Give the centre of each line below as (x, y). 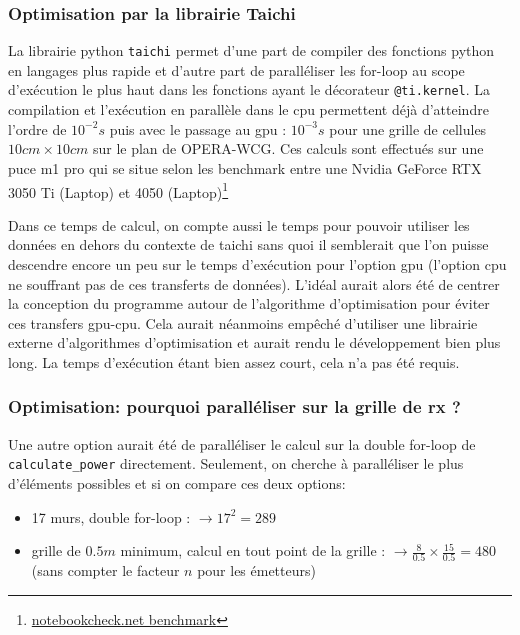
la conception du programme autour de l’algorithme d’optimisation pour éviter (249, 303)
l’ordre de (37, 128)
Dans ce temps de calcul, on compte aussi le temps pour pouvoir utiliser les (239, 224)
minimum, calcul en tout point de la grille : (253, 550)
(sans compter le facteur (105, 570)
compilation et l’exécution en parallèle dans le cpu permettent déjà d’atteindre (248, 109)
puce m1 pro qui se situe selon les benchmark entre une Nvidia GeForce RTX (245, 167)
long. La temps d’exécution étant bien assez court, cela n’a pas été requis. (234, 361)
